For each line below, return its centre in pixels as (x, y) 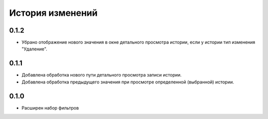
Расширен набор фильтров (50, 108)
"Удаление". (34, 49)
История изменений (53, 13)
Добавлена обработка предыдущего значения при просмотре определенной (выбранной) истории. (128, 82)
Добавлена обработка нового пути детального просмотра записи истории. (102, 75)
